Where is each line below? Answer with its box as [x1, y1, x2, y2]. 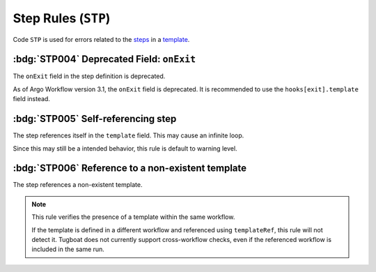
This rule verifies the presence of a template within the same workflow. [31, 213, 235, 221]
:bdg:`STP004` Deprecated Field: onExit [13, 53, 196, 66]
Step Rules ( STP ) [13, 10, 111, 26]
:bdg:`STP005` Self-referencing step [13, 113, 177, 125]
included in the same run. [31, 245, 104, 254]
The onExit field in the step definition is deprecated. [13, 72, 166, 80]
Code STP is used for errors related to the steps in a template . [13, 35, 190, 43]
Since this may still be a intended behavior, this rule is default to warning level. [13, 144, 237, 153]
